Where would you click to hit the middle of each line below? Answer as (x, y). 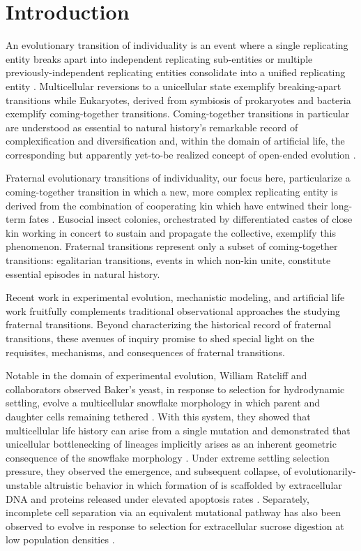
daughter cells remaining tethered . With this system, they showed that (158, 416)
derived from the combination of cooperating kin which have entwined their (167, 205)
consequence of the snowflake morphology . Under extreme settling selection (168, 457)
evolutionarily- (325, 471)
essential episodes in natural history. (83, 273)
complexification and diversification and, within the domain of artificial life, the (175, 141)
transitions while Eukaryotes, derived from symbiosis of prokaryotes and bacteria (178, 100)
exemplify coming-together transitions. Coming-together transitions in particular (178, 113)
